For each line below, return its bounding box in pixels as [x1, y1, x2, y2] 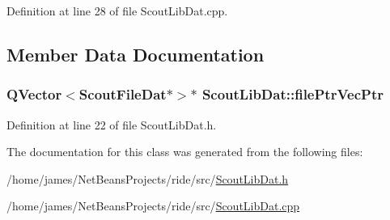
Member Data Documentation [6, 41, 265, 66]
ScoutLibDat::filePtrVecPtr [201, 84, 384, 104]
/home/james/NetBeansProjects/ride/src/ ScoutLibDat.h [6, 170, 289, 187]
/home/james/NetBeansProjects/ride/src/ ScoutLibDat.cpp [6, 197, 300, 214]
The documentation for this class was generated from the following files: [6, 143, 363, 160]
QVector [6, 84, 62, 104]
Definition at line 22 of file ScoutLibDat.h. [6, 116, 217, 133]
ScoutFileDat [78, 84, 167, 104]
